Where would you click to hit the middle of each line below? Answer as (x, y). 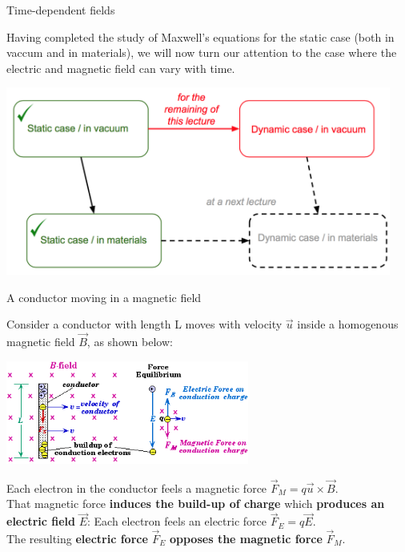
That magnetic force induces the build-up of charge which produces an (196, 504)
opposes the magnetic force (246, 539)
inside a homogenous (348, 324)
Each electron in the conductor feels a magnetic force (137, 488)
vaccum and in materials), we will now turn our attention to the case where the (202, 52)
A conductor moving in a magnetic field (104, 297)
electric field (41, 521)
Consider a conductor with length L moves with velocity (144, 324)
